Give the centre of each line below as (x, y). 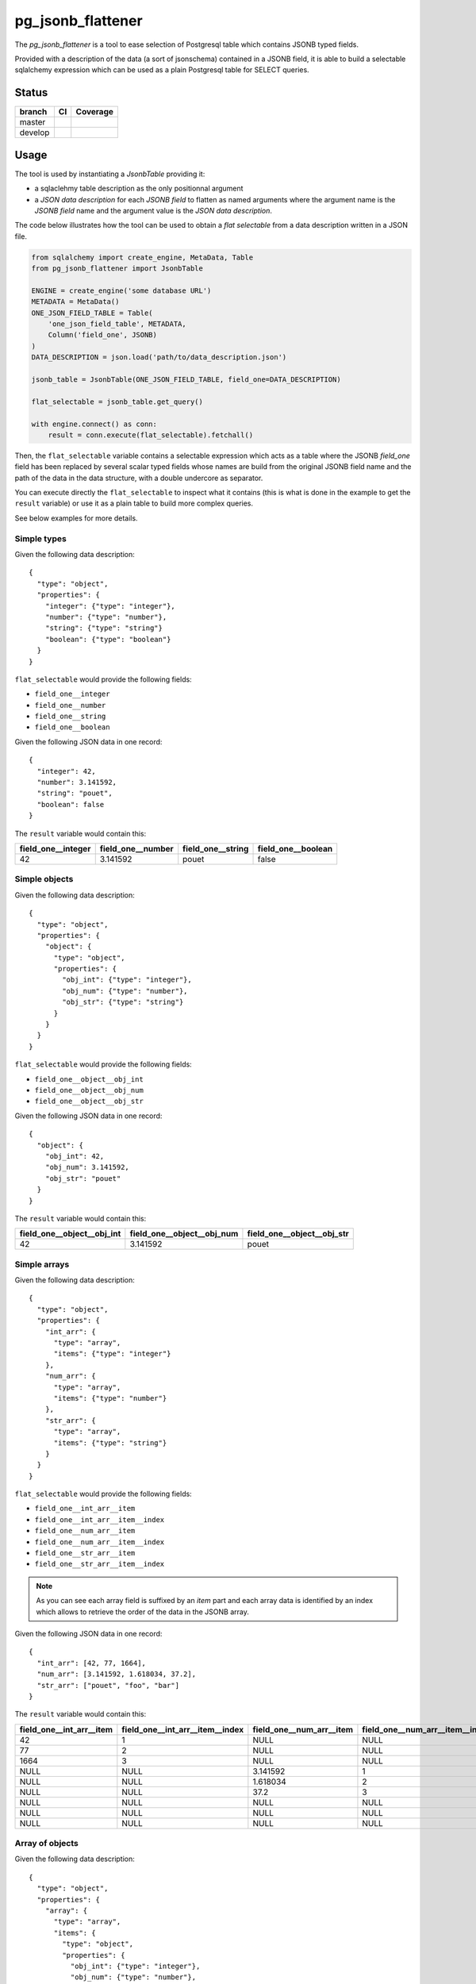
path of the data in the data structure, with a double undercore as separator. (139, 478)
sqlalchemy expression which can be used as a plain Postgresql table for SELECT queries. (162, 70)
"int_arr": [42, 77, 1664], (92, 1663)
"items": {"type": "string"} (110, 1443)
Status (31, 92)
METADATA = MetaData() (75, 302)
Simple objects (44, 879)
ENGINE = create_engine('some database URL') (121, 290)
